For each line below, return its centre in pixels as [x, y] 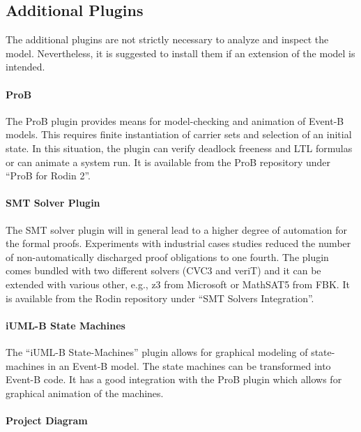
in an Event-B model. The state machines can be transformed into [189, 365]
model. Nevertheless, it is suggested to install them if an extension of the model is [180, 53]
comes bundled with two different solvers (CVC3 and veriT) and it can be [163, 270]
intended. [25, 67]
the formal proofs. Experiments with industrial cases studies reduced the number [178, 243]
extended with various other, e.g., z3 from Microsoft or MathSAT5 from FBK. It [178, 284]
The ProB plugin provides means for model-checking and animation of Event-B [175, 120]
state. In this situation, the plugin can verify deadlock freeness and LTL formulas [179, 148]
